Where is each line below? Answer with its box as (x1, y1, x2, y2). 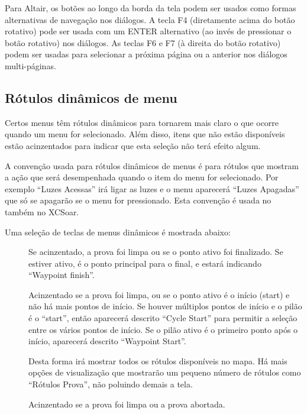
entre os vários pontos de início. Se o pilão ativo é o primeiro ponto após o (28, 323, 298, 335)
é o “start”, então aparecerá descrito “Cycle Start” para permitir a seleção (28, 312, 298, 324)
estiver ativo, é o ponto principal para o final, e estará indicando (28, 257, 261, 269)
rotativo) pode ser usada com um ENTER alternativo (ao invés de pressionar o (5, 25, 292, 37)
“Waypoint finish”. (28, 269, 95, 281)
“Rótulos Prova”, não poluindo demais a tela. (28, 378, 193, 390)
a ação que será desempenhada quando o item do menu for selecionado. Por (5, 171, 279, 183)
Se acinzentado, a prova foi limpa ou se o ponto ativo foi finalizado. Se (28, 245, 283, 258)
